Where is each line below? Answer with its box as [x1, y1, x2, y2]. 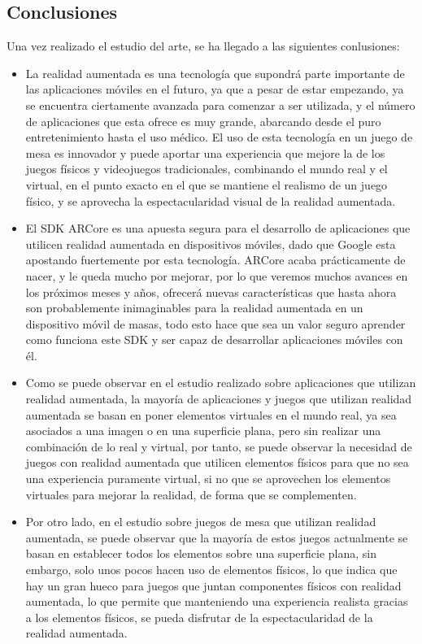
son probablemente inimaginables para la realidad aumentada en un [25, 299, 363, 316]
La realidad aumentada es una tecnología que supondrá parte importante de [25, 64, 405, 81]
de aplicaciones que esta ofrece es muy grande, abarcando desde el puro [25, 112, 381, 129]
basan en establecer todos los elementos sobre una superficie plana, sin [25, 545, 376, 562]
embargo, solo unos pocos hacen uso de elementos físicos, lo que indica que [25, 561, 398, 578]
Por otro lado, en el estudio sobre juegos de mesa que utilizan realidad [25, 513, 376, 530]
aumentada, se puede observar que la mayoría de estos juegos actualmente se [25, 529, 408, 546]
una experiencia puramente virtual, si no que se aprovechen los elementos [25, 470, 391, 487]
